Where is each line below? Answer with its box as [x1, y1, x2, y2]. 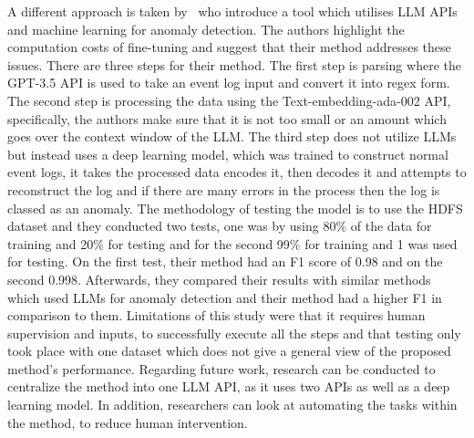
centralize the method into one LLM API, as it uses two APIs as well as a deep [7, 377, 450, 396]
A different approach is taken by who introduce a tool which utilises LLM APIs [7, 2, 458, 20]
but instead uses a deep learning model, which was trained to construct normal [7, 144, 448, 163]
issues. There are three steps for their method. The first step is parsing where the [7, 55, 461, 74]
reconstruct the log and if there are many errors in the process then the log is [7, 180, 440, 199]
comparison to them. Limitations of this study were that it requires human [7, 306, 426, 325]
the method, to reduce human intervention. [7, 412, 248, 432]
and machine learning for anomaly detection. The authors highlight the [7, 19, 405, 38]
